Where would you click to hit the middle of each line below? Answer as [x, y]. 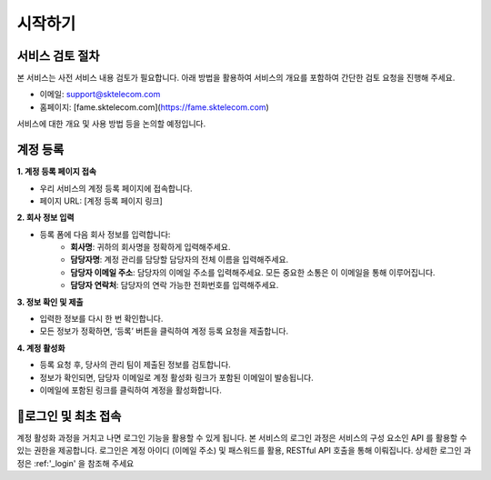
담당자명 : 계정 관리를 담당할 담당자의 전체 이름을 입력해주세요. [180, 260]
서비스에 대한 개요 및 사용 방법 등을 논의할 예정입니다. [111, 124]
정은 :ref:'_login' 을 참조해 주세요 [75, 463]
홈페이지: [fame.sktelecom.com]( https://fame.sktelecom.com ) [155, 107]
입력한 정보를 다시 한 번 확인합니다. [101, 319]
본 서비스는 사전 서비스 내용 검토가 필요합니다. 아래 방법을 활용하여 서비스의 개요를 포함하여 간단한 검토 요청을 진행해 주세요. [236, 78]
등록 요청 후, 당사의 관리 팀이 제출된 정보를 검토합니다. [135, 365]
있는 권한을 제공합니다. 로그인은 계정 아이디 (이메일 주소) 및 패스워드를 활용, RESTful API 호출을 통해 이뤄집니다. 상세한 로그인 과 [244, 451]
